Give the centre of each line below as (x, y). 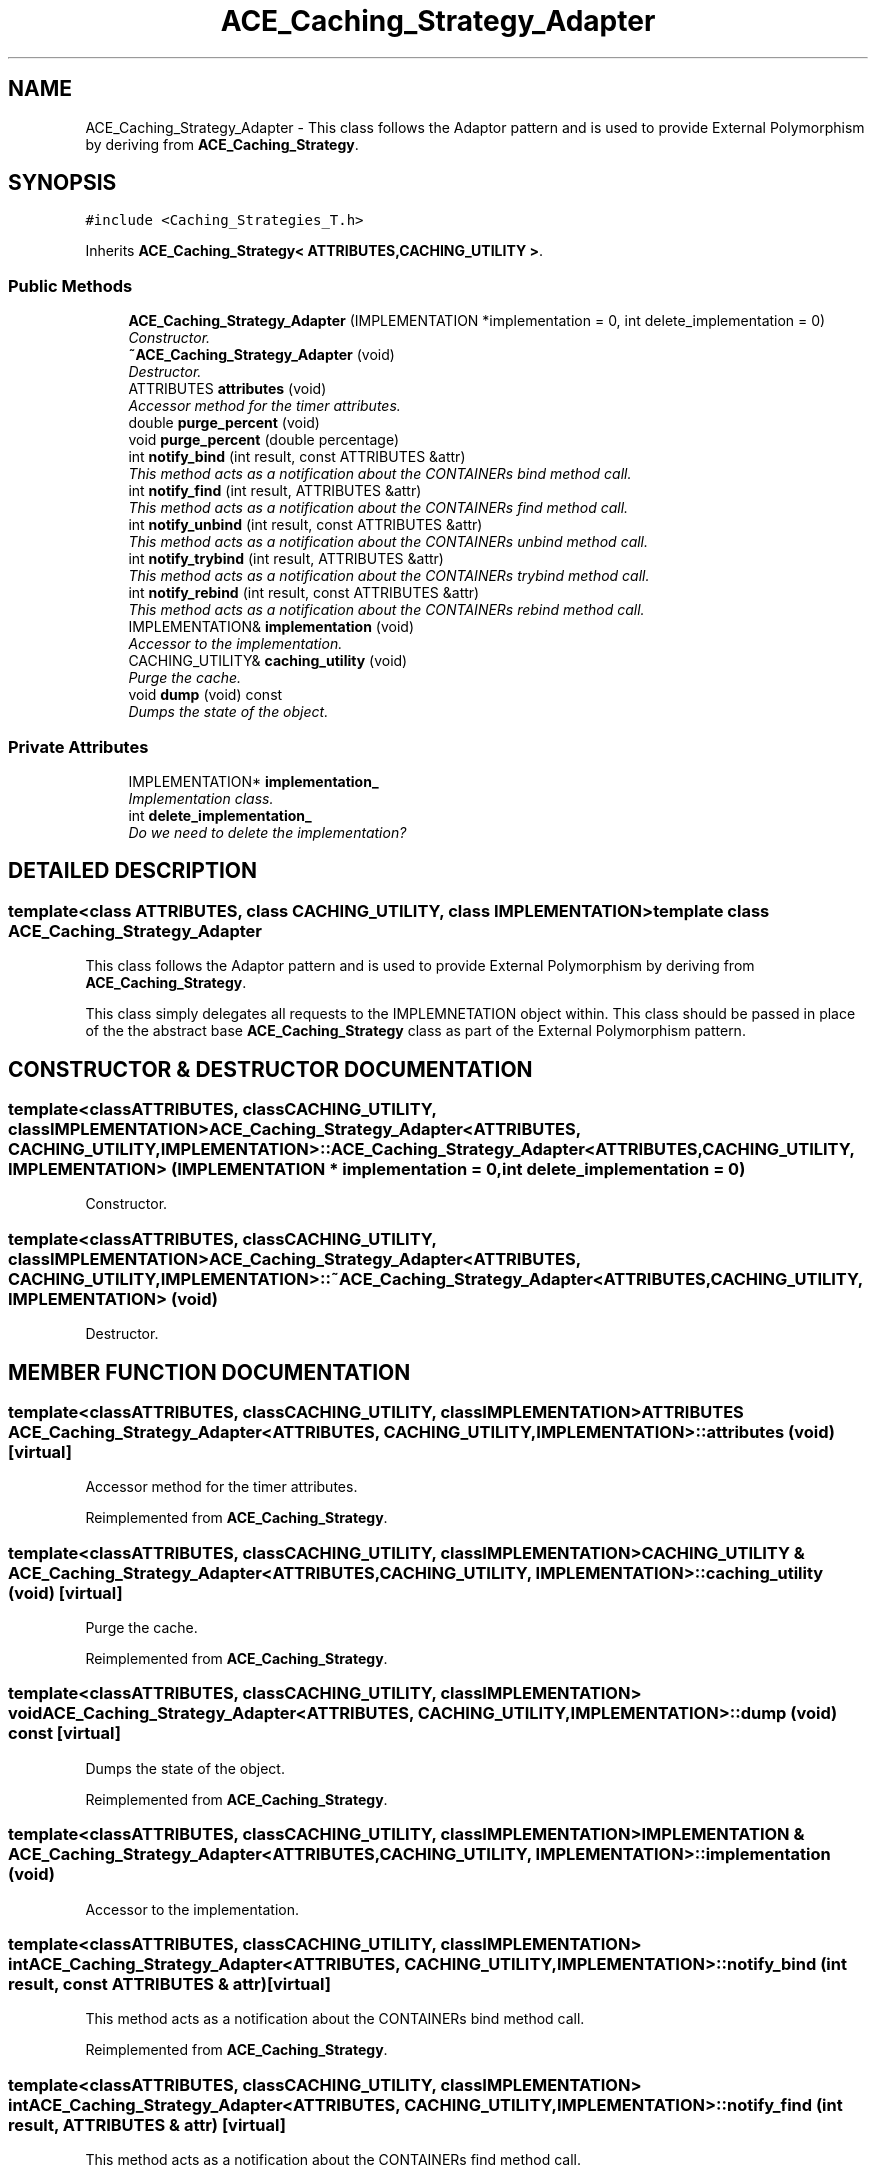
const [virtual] (64, 1733)
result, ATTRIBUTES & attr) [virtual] (147, 2124)
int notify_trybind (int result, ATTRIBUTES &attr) (286, 559)
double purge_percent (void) (224, 423)
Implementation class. (201, 798)
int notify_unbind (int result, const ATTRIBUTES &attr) (305, 525)
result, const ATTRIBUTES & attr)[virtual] (169, 1983)
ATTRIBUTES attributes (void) (227, 389)
